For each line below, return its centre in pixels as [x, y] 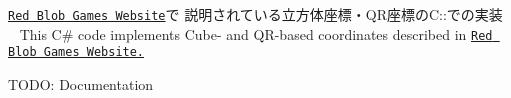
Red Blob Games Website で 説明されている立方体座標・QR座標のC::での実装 [255, 14]
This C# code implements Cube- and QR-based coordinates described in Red [256, 33]
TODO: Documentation [81, 83]
